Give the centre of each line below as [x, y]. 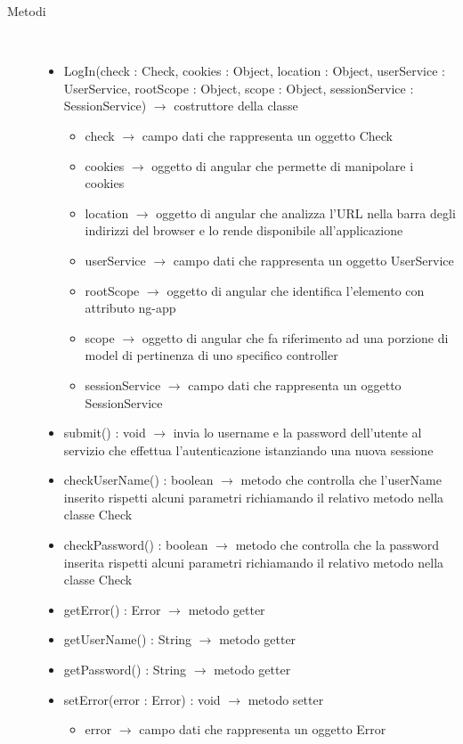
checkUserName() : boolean [138, 480]
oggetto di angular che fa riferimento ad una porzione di [295, 337]
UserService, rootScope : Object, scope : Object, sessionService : [239, 88]
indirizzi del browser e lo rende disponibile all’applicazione [244, 230]
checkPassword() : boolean [136, 545]
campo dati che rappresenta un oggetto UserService [313, 260]
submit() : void [105, 433]
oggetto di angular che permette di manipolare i [283, 165]
